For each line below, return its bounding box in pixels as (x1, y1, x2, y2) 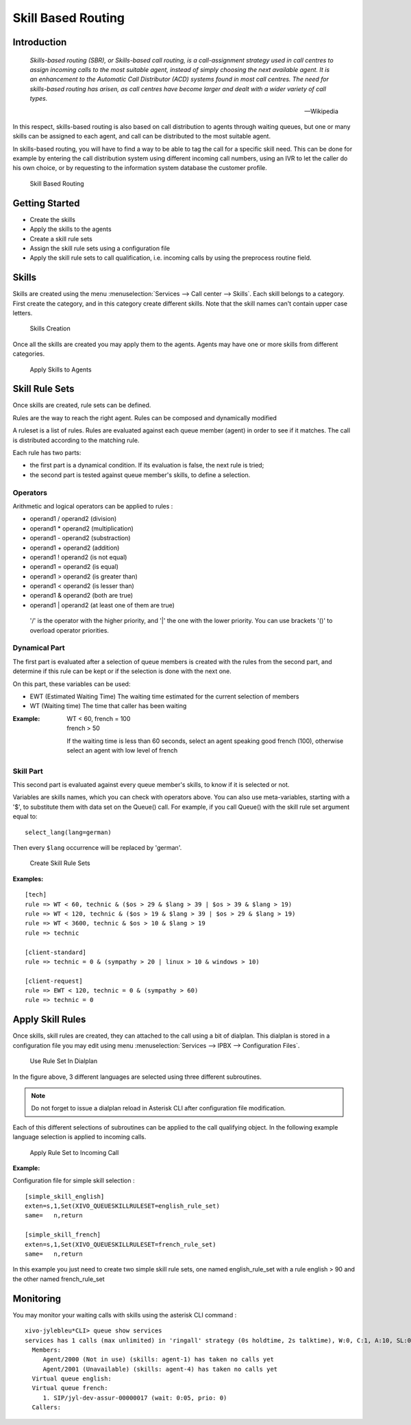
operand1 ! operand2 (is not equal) (29, 552, 127, 561)
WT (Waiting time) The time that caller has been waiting (29, 702, 187, 710)
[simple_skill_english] (25, 1193, 105, 1200)
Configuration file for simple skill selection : (12, 1176, 135, 1185)
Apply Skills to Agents (29, 365, 92, 374)
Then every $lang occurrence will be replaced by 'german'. (12, 844, 182, 852)
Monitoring (12, 1293, 62, 1304)
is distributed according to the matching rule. (12, 436, 140, 444)
